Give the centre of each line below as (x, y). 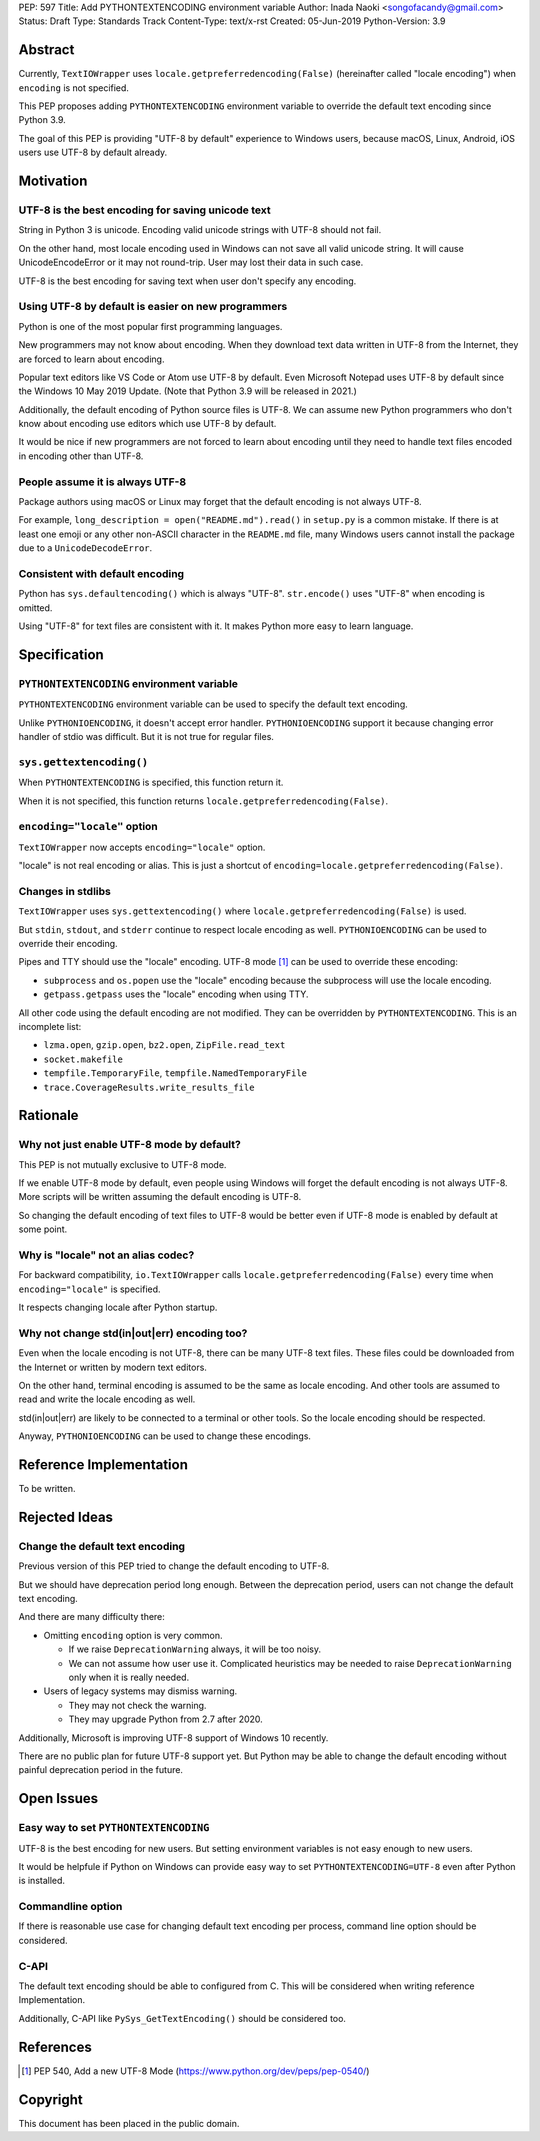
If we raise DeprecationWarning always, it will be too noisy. (195, 1649)
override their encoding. (68, 943)
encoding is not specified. (74, 87)
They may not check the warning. (137, 1705)
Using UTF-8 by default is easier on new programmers (153, 307)
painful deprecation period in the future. (101, 1770)
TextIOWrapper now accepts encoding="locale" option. (142, 847)
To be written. (47, 1489)
